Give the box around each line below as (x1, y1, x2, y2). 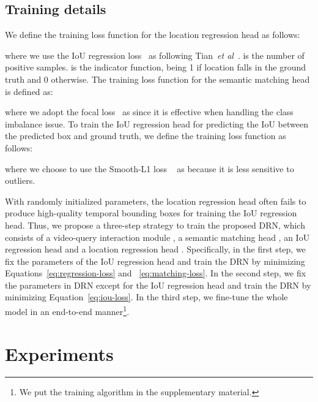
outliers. (5, 174, 35, 187)
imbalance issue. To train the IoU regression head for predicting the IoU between (5, 117, 308, 130)
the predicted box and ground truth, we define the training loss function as (5, 129, 286, 142)
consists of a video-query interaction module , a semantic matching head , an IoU (5, 230, 310, 243)
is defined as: (5, 85, 53, 97)
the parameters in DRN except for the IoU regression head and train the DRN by (5, 278, 311, 291)
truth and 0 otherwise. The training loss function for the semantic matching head (5, 72, 310, 85)
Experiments (5, 341, 114, 366)
